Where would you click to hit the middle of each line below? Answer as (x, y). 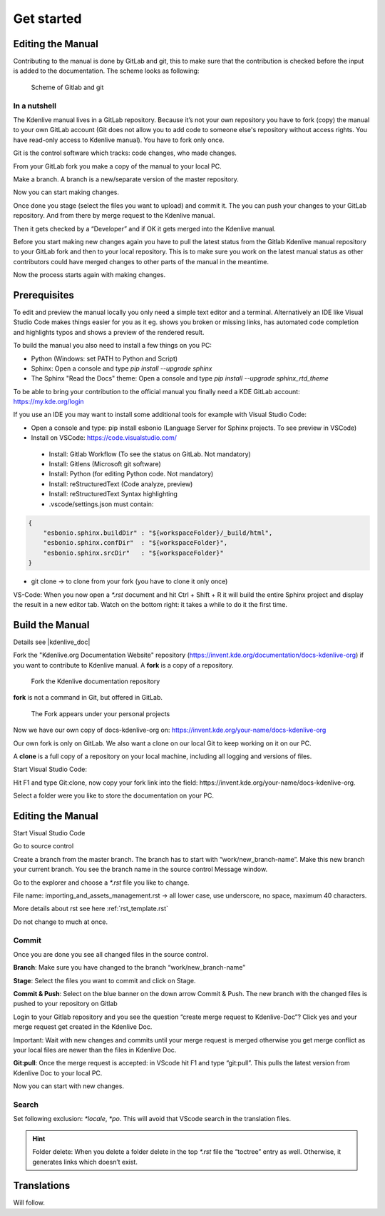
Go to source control (43, 846)
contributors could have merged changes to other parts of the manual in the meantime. (141, 261)
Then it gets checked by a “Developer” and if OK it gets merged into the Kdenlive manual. (144, 228)
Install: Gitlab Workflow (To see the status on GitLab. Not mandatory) (150, 454)
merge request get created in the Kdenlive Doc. (83, 1027)
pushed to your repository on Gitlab (65, 1004)
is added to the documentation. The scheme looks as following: (106, 71)
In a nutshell (35, 106)
